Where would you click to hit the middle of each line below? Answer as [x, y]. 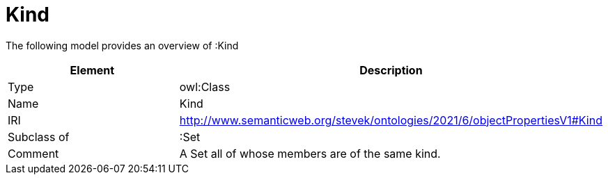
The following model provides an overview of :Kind [122, 45]
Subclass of [39, 137]
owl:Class [205, 87]
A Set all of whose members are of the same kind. [310, 153]
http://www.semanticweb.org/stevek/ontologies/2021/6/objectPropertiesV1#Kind [391, 120]
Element [92, 70]
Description [391, 70]
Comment [33, 153]
